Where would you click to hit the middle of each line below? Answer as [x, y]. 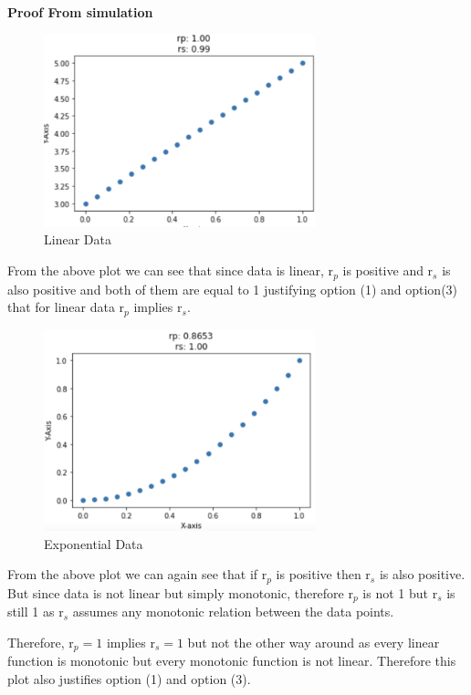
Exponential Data [94, 543]
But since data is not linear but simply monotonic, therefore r [180, 592]
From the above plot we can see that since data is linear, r [171, 270]
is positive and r [388, 270]
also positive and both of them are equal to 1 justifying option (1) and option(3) [233, 289]
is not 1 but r [400, 592]
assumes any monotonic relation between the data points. [233, 612]
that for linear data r [66, 307]
